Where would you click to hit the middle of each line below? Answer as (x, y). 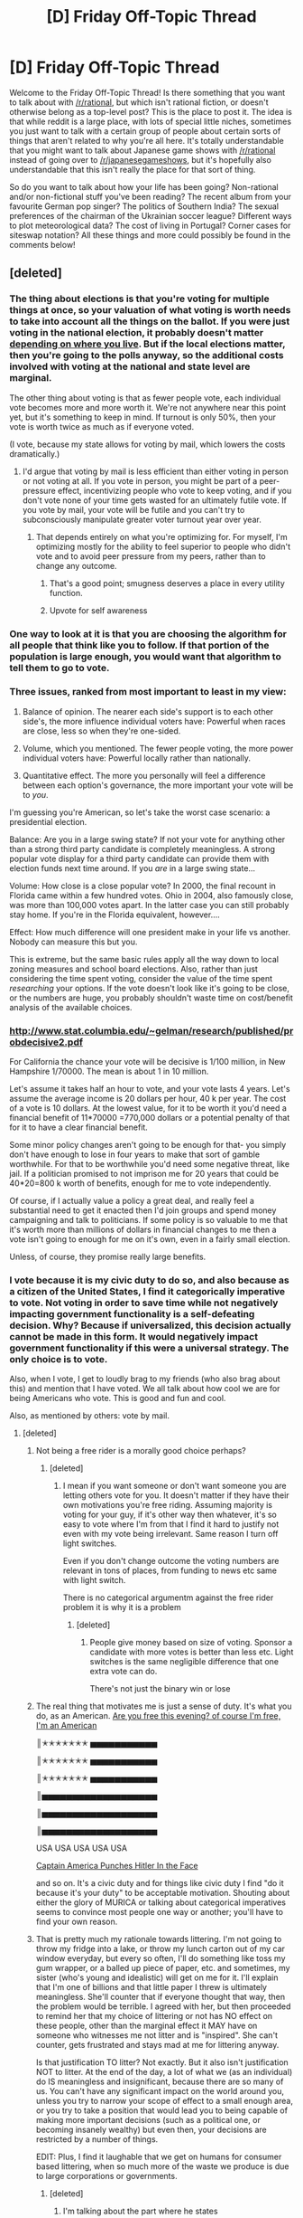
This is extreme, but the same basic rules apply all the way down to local (144, 959)
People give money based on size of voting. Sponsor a (191, 1643)
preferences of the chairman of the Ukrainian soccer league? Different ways (151, 215)
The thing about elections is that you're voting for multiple (139, 299)
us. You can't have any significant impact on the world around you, (160, 2091)
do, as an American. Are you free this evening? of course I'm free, (158, 1716)
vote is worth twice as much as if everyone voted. (102, 426)
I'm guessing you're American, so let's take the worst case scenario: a (140, 812)
